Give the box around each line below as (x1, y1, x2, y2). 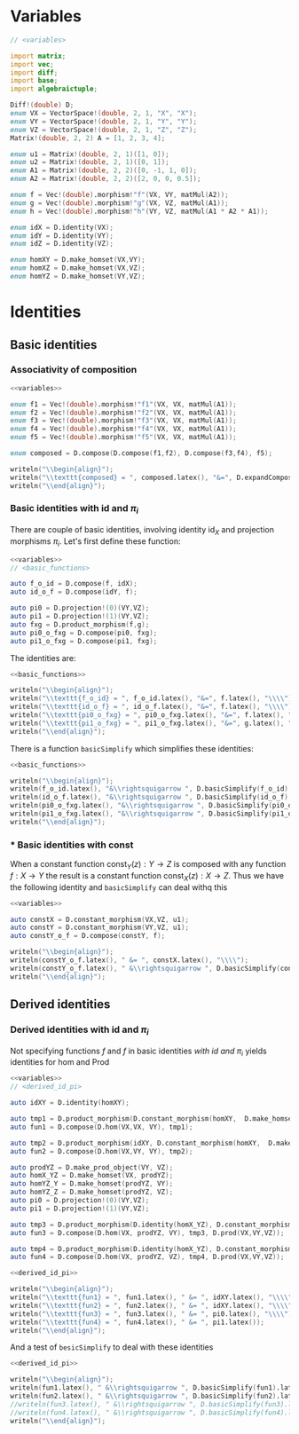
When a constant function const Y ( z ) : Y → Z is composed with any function (10, 859, 287, 871)
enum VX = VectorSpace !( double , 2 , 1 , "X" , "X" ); (10, 109, 198, 118)
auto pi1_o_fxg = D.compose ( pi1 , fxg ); (10, 636, 158, 645)
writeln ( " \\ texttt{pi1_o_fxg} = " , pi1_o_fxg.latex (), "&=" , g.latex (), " (10, 719, 293, 728)
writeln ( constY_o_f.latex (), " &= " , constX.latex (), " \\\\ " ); (10, 956, 249, 965)
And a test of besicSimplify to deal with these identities (10, 1342, 214, 1352)
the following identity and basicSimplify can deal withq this (10, 881, 228, 893)
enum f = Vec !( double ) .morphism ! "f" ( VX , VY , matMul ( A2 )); (10, 191, 229, 200)
